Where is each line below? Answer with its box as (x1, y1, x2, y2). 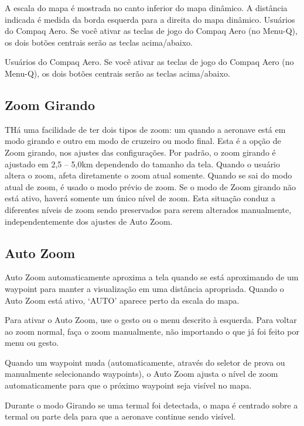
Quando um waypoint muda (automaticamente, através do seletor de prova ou (5, 356, 285, 368)
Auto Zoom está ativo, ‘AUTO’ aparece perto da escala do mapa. (5, 294, 240, 306)
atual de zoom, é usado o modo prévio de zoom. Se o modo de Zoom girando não (5, 180, 296, 193)
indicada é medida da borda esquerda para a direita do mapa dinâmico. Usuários (5, 13, 295, 25)
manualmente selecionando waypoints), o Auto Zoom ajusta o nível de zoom (5, 367, 278, 380)
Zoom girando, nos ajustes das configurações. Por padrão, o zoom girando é (5, 146, 276, 158)
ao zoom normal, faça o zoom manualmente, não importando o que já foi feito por (5, 325, 299, 337)
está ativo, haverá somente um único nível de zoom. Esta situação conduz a (5, 192, 276, 204)
